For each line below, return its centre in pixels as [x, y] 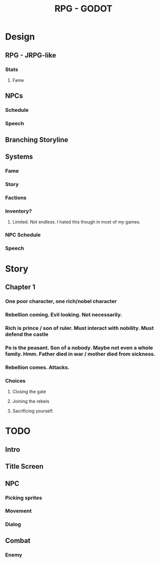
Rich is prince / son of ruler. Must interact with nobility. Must [80, 328]
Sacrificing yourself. [33, 411]
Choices [15, 381]
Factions [16, 198]
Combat [18, 540]
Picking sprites [24, 498]
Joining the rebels [31, 401]
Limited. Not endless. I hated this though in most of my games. [76, 222]
